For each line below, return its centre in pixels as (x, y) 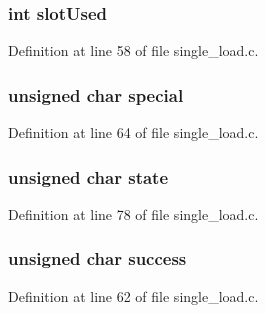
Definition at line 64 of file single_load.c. (133, 132)
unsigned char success (97, 258)
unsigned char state (88, 176)
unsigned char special (96, 94)
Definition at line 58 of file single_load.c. (133, 50)
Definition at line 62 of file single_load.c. (133, 295)
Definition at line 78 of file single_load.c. (133, 213)
